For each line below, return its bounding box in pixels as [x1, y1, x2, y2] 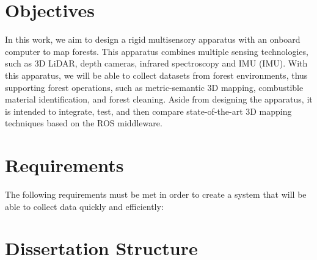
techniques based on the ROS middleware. [5, 117, 162, 129]
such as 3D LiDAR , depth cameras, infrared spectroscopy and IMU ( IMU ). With [5, 57, 308, 70]
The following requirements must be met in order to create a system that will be [5, 188, 307, 200]
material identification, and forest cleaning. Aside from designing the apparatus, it [5, 93, 313, 106]
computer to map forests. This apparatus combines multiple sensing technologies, [5, 45, 308, 57]
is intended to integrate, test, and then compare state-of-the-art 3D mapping [5, 104, 292, 117]
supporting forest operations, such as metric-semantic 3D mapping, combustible [5, 81, 304, 93]
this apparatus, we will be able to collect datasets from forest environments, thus [5, 68, 308, 81]
